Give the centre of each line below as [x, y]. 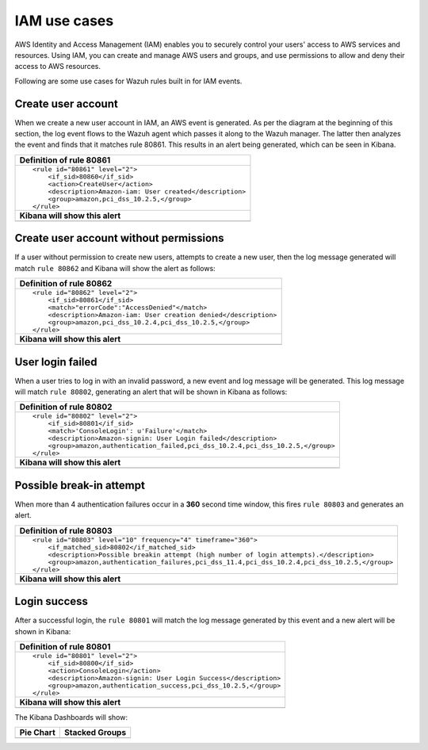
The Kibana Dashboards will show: [71, 717]
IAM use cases [64, 21]
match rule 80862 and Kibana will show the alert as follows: [115, 268]
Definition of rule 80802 [66, 407]
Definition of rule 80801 [65, 646]
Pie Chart [37, 733]
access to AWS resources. [57, 67]
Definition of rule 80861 [65, 160]
